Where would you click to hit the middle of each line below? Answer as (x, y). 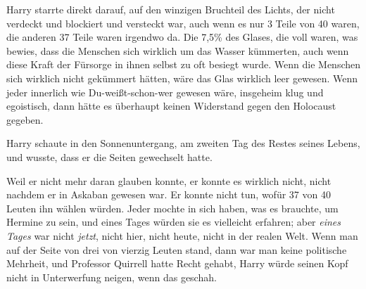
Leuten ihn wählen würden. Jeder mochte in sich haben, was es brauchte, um (172, 208)
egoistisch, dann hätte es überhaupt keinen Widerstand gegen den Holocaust (171, 106)
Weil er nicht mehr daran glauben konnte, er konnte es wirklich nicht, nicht (169, 180)
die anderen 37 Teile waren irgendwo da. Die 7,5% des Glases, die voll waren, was (182, 37)
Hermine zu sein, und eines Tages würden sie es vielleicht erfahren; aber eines (174, 222)
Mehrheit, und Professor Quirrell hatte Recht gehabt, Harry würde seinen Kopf (177, 263)
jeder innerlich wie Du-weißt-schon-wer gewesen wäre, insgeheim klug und (165, 92)
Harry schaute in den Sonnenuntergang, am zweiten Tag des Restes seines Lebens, (183, 143)
